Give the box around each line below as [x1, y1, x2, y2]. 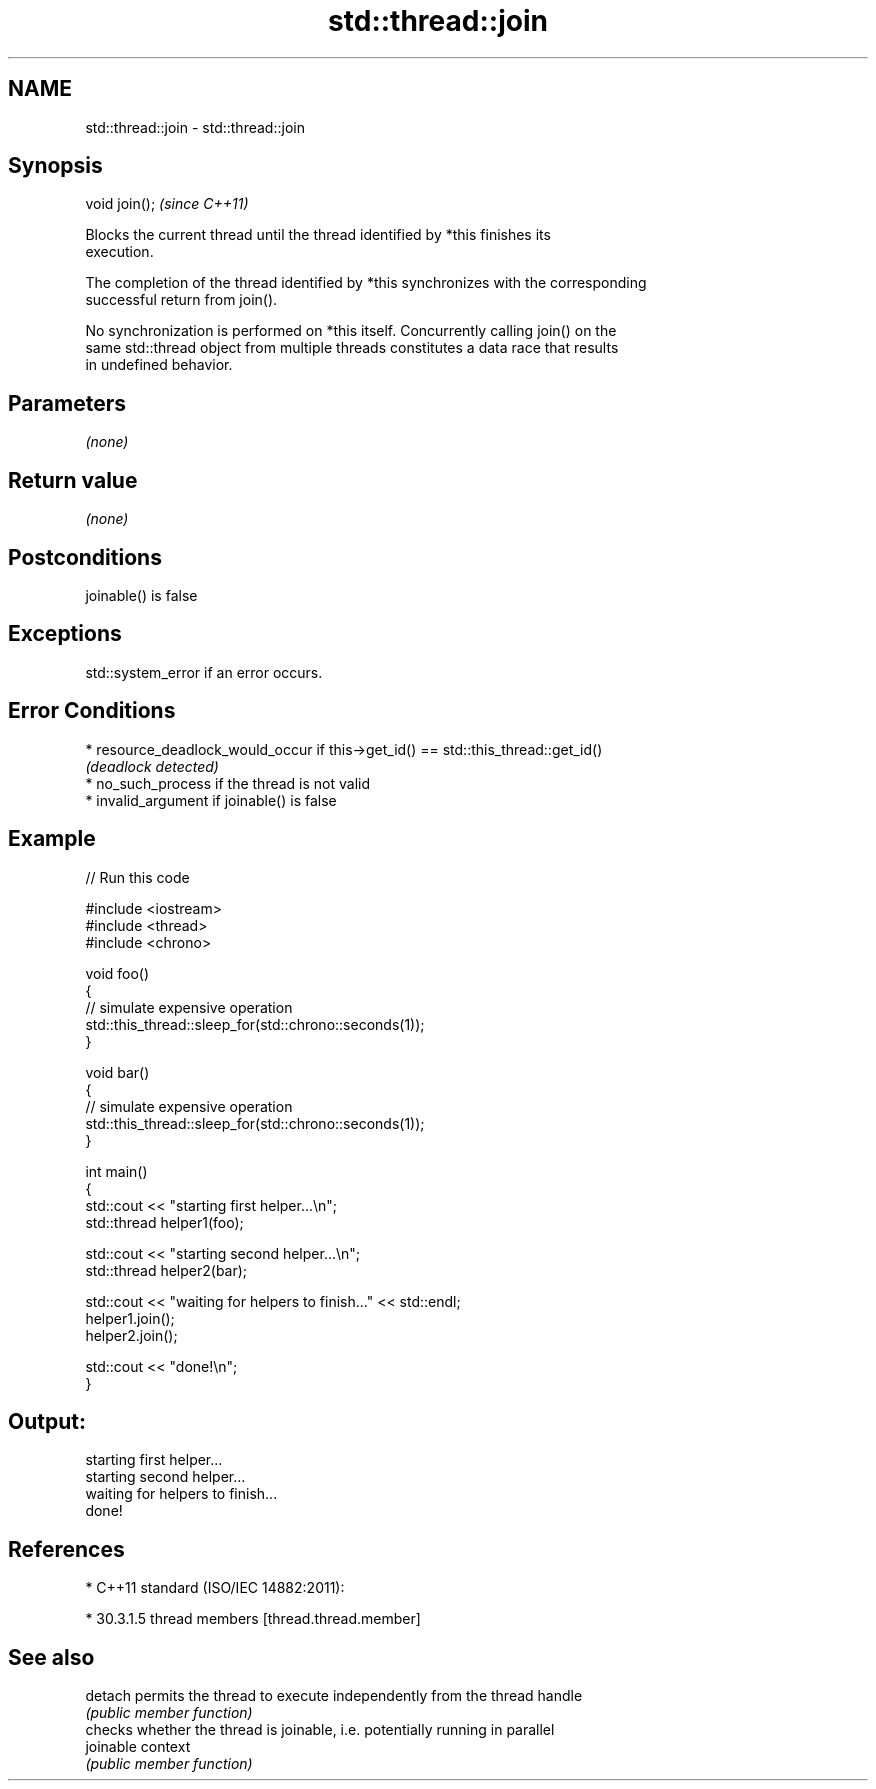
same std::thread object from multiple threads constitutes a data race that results [85, 339, 619, 357]
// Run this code [85, 868, 190, 886]
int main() [85, 1162, 148, 1180]
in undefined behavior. [85, 356, 233, 374]
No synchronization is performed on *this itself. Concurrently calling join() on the [85, 322, 617, 340]
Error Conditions [8, 698, 176, 724]
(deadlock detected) [85, 757, 219, 775]
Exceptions [8, 621, 122, 647]
